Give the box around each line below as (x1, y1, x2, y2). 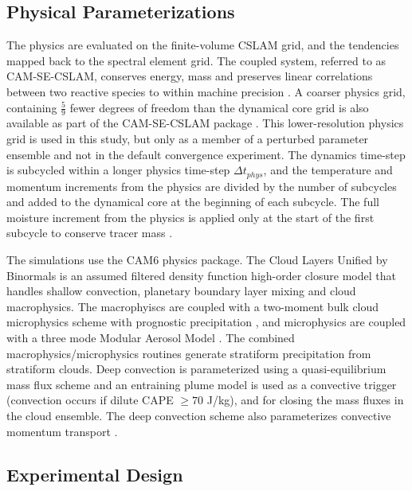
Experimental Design (6, 462, 183, 486)
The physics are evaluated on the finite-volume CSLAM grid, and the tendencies (6, 37, 399, 53)
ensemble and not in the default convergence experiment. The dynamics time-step (6, 146, 406, 162)
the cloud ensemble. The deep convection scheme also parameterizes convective (6, 407, 391, 423)
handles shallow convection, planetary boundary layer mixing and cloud (6, 283, 356, 299)
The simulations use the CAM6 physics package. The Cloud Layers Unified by (6, 251, 388, 268)
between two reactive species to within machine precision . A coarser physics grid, (6, 83, 406, 99)
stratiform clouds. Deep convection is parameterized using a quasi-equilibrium (6, 360, 386, 377)
